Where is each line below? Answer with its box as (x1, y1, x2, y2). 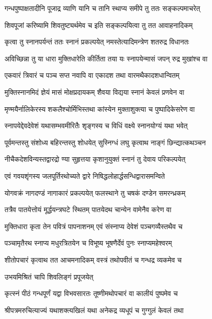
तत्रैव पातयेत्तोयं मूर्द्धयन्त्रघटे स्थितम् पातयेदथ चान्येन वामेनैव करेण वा (4, 204, 171, 215)
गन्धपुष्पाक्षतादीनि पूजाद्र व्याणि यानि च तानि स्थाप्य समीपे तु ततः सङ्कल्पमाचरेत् (4, 3, 200, 13)
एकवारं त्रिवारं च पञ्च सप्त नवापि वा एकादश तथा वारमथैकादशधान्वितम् (4, 70, 179, 80)
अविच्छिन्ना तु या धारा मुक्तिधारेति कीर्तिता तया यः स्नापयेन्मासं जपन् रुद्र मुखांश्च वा (4, 53, 207, 63)
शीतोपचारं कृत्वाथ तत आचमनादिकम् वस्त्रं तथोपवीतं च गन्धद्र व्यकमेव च (4, 254, 182, 265)
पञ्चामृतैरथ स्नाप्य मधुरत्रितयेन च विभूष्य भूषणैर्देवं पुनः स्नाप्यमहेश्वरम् (4, 238, 172, 248)
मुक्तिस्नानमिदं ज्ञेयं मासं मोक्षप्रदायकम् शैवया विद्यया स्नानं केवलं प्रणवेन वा (4, 86, 184, 97)
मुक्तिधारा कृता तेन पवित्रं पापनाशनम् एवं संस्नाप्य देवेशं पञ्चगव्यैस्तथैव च (4, 221, 182, 231)
